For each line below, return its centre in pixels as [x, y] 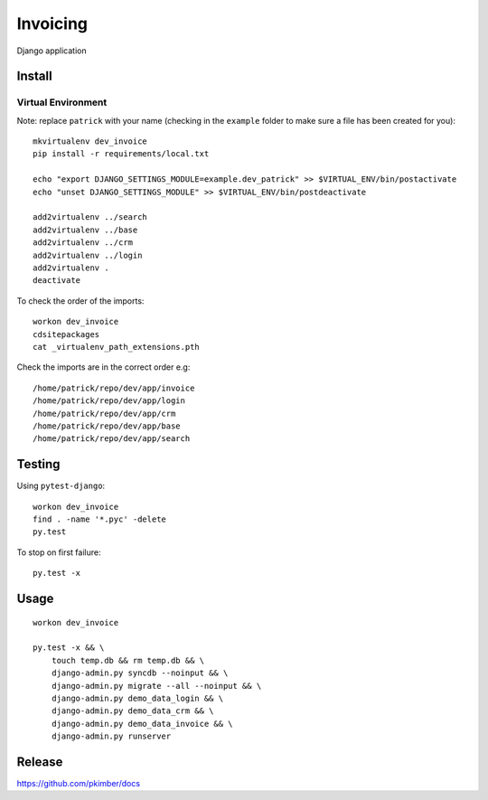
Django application [52, 51]
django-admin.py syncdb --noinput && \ [140, 673]
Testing [38, 464]
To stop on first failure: [59, 552]
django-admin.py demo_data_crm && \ [132, 711]
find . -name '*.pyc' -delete [100, 519]
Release [40, 762]
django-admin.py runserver [111, 736]
